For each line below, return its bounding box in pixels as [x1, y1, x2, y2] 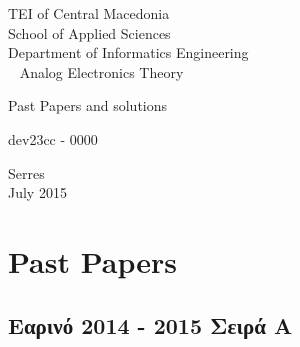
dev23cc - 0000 [8, 128, 98, 149]
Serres [8, 162, 45, 183]
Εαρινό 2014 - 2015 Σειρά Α [8, 309, 293, 340]
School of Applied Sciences [8, 22, 171, 43]
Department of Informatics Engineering [8, 42, 249, 63]
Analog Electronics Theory [19, 61, 184, 82]
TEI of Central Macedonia [8, 3, 170, 23]
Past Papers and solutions [8, 95, 168, 116]
